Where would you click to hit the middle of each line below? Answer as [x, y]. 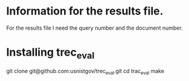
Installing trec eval [50, 53]
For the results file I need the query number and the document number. [94, 28]
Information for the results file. [85, 11]
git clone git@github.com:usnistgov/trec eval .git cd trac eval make [85, 72]
